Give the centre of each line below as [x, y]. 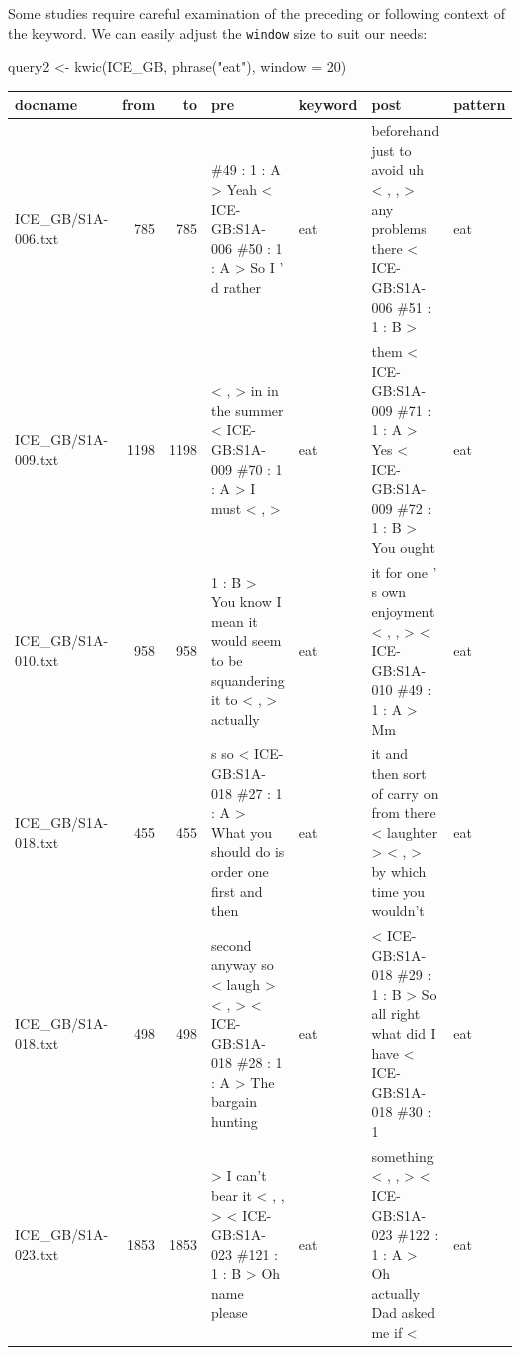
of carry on [405, 792]
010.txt [37, 659]
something [402, 1155]
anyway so [242, 964]
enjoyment [403, 610]
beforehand [405, 130]
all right [396, 1013]
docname [46, 104]
